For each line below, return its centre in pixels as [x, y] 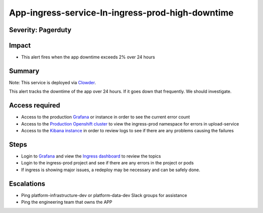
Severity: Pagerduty [40, 30]
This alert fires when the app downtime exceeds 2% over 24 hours [88, 57]
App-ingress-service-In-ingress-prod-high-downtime [121, 13]
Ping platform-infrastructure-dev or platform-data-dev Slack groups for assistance [104, 195]
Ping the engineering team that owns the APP [67, 202]
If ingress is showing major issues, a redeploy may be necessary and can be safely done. [111, 170]
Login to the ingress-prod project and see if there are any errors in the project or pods [108, 163]
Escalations [27, 184]
